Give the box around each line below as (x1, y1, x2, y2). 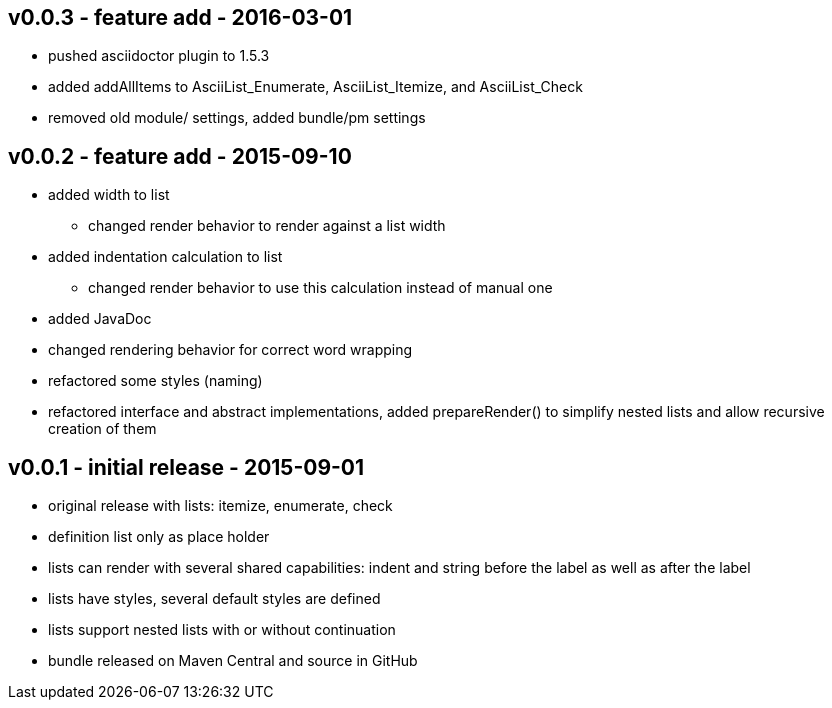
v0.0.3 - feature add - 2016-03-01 (8, 5, 353, 30)
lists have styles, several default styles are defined (48, 590, 381, 608)
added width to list (48, 186, 170, 204)
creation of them (48, 420, 157, 438)
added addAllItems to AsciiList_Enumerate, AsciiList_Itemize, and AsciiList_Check (48, 78, 583, 96)
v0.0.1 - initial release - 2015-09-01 (8, 454, 365, 480)
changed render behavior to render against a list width (88, 217, 446, 235)
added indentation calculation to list (48, 248, 283, 266)
